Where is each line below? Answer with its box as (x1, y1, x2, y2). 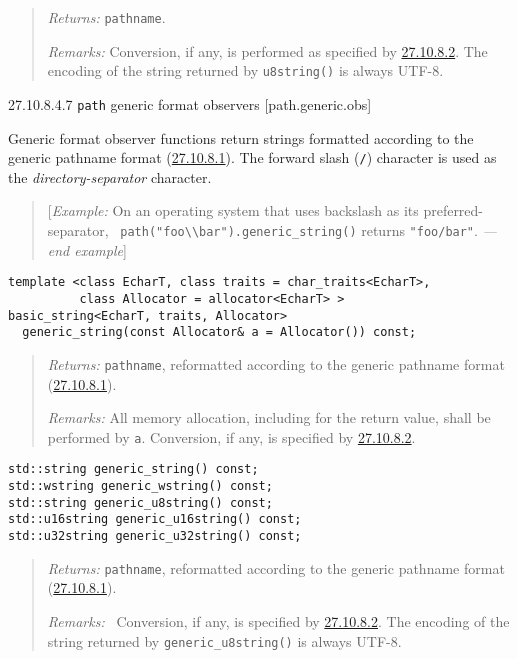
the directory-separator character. (8, 166, 212, 187)
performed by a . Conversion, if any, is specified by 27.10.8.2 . (47, 426, 416, 447)
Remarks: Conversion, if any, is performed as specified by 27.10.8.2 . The (47, 40, 488, 61)
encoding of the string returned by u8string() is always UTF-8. (47, 60, 444, 81)
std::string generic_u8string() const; (8, 495, 273, 510)
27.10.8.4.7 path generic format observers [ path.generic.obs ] (8, 93, 372, 114)
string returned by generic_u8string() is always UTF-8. (47, 630, 402, 651)
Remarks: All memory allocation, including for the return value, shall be (47, 407, 491, 428)
